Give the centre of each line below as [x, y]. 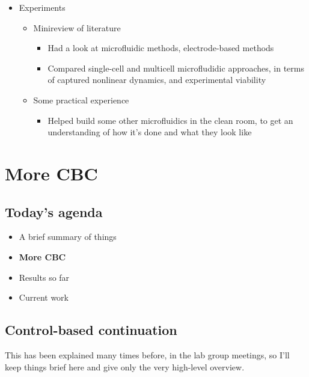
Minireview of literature [77, 27]
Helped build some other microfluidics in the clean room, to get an [170, 120]
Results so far [44, 277]
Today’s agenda [54, 211]
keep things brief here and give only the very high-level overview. [125, 366]
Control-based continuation [91, 330]
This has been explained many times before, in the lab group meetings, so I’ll [147, 354]
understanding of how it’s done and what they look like [150, 132]
